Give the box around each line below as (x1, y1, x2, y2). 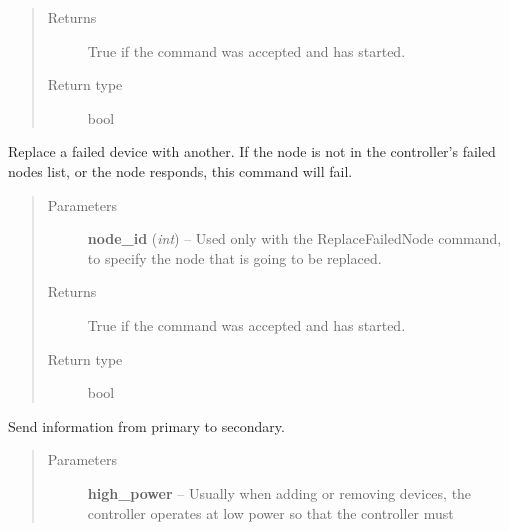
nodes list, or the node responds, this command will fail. (8, 160, 353, 181)
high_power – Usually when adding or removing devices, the (87, 482, 472, 503)
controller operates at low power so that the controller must (87, 502, 454, 523)
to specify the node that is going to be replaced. (87, 247, 382, 268)
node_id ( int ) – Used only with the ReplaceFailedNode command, (87, 228, 502, 249)
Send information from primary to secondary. (8, 415, 285, 436)
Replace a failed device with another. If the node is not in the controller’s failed (8, 141, 496, 162)
